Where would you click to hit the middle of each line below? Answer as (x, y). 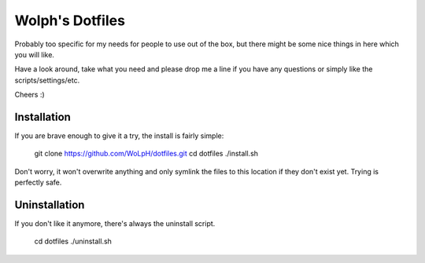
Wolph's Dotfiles (70, 20)
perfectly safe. (38, 183)
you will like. (35, 54)
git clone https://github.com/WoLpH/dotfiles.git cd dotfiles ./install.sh (146, 154)
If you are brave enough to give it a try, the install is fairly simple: (119, 136)
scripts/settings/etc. (47, 80)
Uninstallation (50, 205)
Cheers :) (30, 95)
